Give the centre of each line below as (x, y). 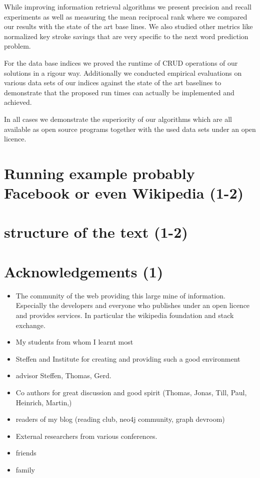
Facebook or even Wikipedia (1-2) (124, 193)
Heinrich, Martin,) (44, 402)
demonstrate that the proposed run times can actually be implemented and (119, 92)
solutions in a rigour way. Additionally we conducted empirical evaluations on (123, 72)
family (25, 469)
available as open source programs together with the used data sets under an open (130, 129)
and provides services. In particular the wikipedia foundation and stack (125, 315)
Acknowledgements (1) (84, 271)
